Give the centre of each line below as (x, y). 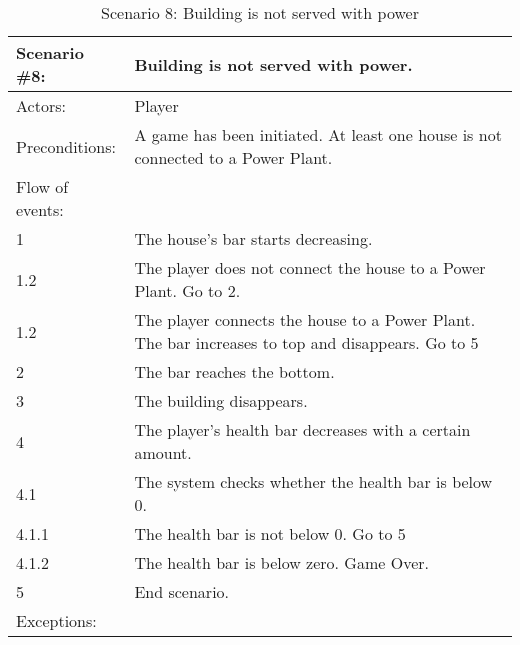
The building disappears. (221, 400)
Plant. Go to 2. (187, 290)
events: (40, 209)
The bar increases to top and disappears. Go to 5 (306, 342)
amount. (163, 452)
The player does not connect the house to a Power (310, 267)
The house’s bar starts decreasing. (253, 238)
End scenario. (182, 591)
